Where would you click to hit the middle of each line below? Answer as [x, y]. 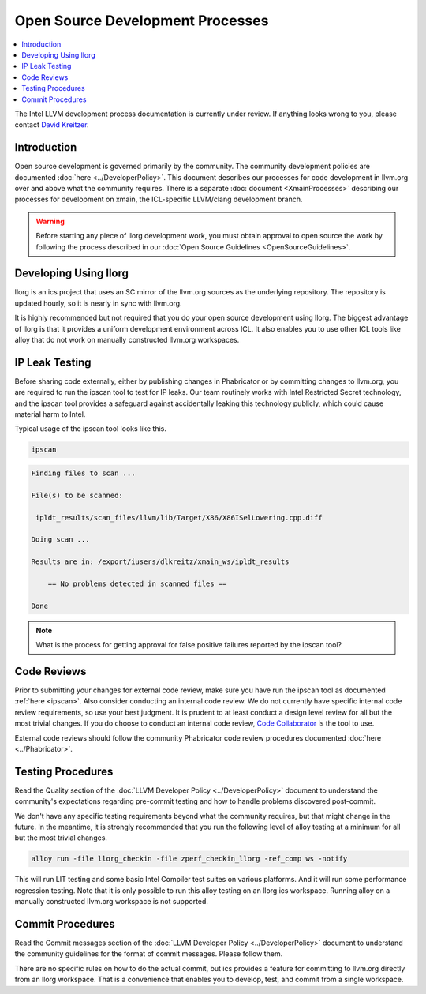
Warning [50, 221]
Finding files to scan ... [83, 473]
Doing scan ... [60, 540]
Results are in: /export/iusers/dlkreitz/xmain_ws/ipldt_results [160, 562]
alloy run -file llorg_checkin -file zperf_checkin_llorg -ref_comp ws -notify [189, 859]
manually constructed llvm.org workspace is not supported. [112, 902]
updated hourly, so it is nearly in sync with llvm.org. [98, 303]
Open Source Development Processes [142, 21]
